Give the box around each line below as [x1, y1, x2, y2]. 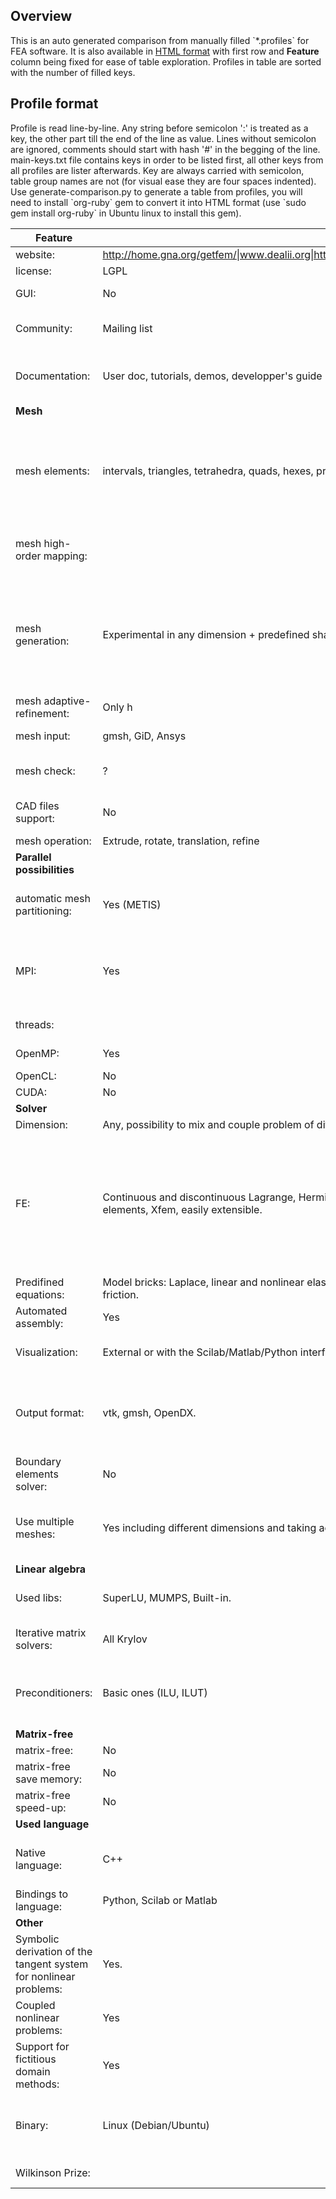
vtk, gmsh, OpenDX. [102, 1406, 197, 1420]
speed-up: [15, 1800, 67, 1814]
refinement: [15, 706, 70, 720]
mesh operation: [15, 834, 92, 848]
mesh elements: [15, 464, 90, 478]
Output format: [15, 1406, 85, 1420]
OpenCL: [15, 1069, 57, 1083]
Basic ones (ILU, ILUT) [102, 1685, 208, 1699]
